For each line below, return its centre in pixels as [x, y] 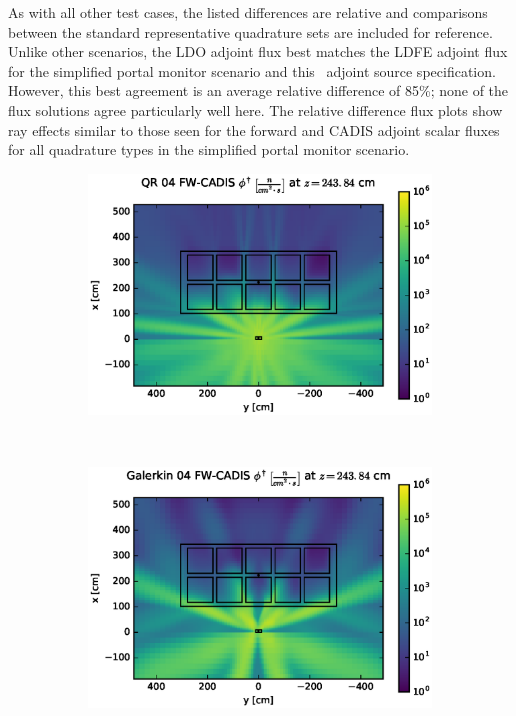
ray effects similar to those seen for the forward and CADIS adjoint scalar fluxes [254, 129]
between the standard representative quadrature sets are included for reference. [250, 31]
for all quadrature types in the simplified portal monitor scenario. [209, 149]
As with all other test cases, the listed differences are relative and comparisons [248, 12]
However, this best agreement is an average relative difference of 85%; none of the [258, 90]
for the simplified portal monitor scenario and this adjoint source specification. [252, 70]
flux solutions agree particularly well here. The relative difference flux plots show [255, 109]
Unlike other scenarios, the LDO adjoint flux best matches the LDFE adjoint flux [258, 51]
